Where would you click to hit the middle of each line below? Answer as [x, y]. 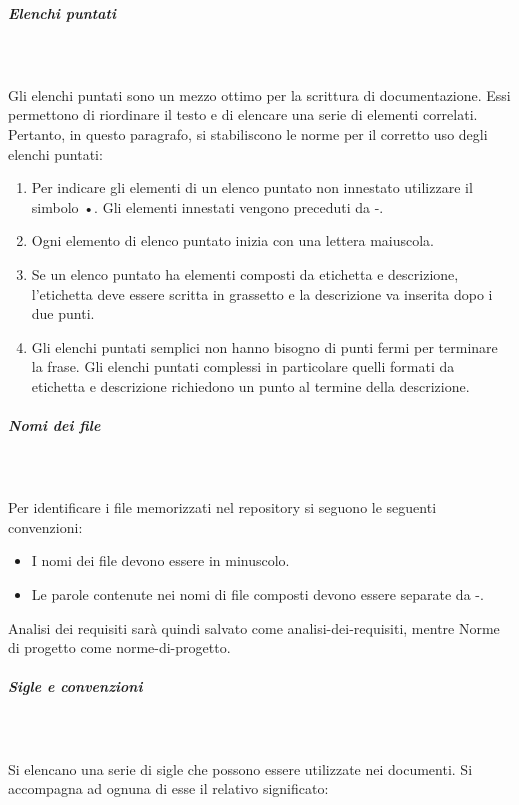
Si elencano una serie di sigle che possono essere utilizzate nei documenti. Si [240, 768]
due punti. [63, 313]
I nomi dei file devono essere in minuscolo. [160, 560]
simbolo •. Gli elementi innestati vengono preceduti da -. [207, 206]
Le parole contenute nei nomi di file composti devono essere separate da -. [257, 594]
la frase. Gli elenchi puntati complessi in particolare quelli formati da [243, 366]
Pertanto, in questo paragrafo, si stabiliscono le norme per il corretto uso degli [248, 133]
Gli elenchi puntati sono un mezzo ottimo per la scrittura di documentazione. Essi [259, 94]
